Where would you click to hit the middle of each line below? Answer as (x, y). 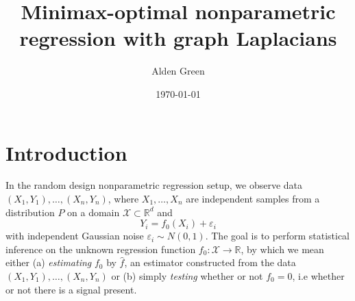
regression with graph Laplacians (178, 38)
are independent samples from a (253, 199)
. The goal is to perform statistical (277, 236)
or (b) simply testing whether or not (187, 276)
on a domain (94, 212)
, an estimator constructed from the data (210, 262)
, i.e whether (318, 276)
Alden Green (178, 71)
